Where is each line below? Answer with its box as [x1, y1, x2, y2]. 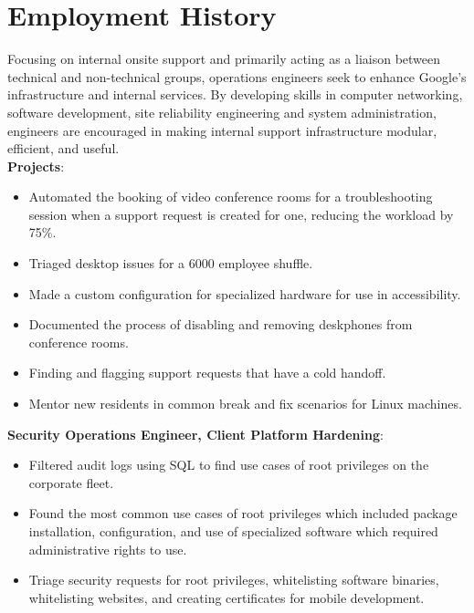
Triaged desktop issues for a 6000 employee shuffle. [28, 254, 313, 273]
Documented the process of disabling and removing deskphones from [28, 315, 413, 334]
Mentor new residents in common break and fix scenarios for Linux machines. [28, 394, 462, 413]
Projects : [7, 156, 65, 175]
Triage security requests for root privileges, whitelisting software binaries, [28, 570, 439, 589]
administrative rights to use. [28, 539, 187, 558]
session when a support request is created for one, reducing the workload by [28, 204, 454, 223]
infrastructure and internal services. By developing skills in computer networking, [7, 85, 463, 104]
